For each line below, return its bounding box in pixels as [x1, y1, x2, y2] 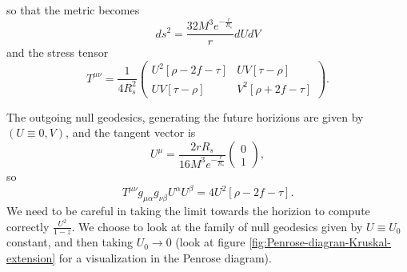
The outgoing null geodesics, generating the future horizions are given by [6, 108, 364, 125]
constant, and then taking [6, 234, 133, 250]
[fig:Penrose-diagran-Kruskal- [249, 234, 391, 250]
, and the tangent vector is [66, 124, 196, 141]
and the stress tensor [6, 44, 109, 61]
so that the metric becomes [6, 2, 140, 18]
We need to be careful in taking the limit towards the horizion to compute [6, 202, 370, 218]
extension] [6, 250, 56, 266]
